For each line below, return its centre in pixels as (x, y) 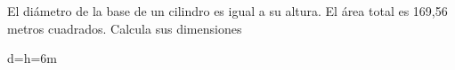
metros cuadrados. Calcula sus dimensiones (125, 28)
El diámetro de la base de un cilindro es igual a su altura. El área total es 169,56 (227, 11)
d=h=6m (32, 58)
